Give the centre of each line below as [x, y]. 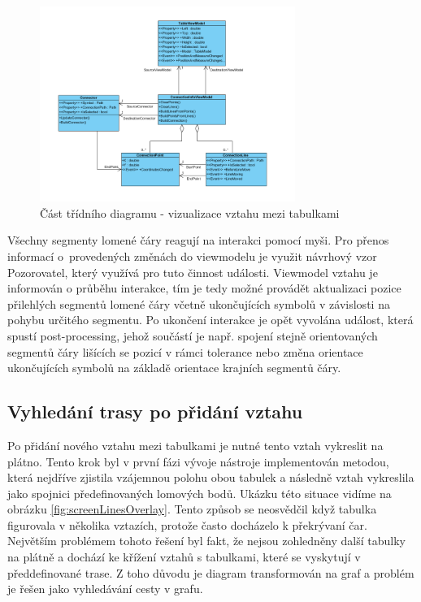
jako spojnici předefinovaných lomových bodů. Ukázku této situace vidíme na [200, 493]
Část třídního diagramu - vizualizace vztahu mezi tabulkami [190, 212]
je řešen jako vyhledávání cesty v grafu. [105, 589]
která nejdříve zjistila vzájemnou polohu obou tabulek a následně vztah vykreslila [211, 477]
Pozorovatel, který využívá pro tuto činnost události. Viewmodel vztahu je [193, 272]
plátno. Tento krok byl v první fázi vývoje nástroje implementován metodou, [198, 461]
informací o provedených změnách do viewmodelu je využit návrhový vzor [192, 256]
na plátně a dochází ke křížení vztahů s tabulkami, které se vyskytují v [184, 557]
